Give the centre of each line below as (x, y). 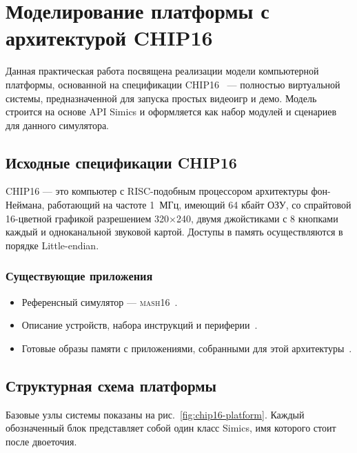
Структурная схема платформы (111, 385)
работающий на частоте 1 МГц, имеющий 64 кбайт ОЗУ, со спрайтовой (200, 205)
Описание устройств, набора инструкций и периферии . (140, 325)
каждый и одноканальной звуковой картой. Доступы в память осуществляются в (174, 232)
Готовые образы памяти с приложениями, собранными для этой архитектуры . (187, 348)
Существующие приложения (79, 276)
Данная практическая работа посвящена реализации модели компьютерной (162, 71)
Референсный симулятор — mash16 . (100, 301)
